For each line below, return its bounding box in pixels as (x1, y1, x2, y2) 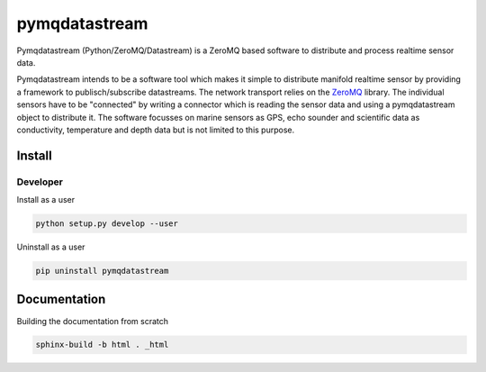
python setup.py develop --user (35, 219, 179, 229)
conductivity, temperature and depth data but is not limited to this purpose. (16, 124, 295, 135)
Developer (16, 176, 63, 188)
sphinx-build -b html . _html (35, 340, 169, 350)
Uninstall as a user (16, 241, 85, 252)
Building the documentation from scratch (16, 315, 169, 326)
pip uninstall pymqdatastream (35, 266, 169, 276)
